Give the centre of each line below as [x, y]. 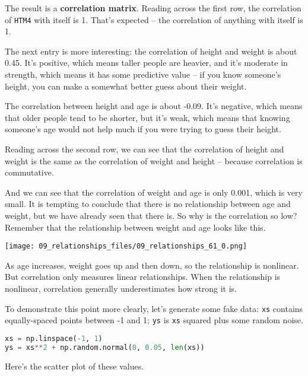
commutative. [29, 172]
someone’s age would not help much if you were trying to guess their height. [143, 129]
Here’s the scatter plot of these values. [74, 366]
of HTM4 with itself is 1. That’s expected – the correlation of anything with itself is [154, 19]
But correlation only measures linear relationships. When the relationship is [143, 277]
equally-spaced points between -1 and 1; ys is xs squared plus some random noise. [154, 320]
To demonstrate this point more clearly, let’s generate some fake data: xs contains [154, 308]
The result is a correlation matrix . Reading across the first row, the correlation [153, 8]
